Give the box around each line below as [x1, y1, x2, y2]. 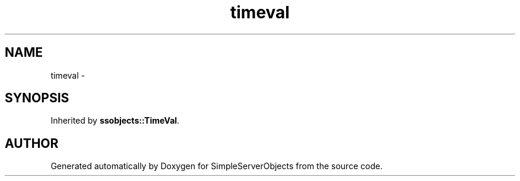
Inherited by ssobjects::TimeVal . [50, 115, 180, 126]
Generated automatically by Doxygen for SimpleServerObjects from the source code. [50, 161, 383, 172]
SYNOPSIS [5, 90, 69, 106]
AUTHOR [5, 135, 59, 151]
